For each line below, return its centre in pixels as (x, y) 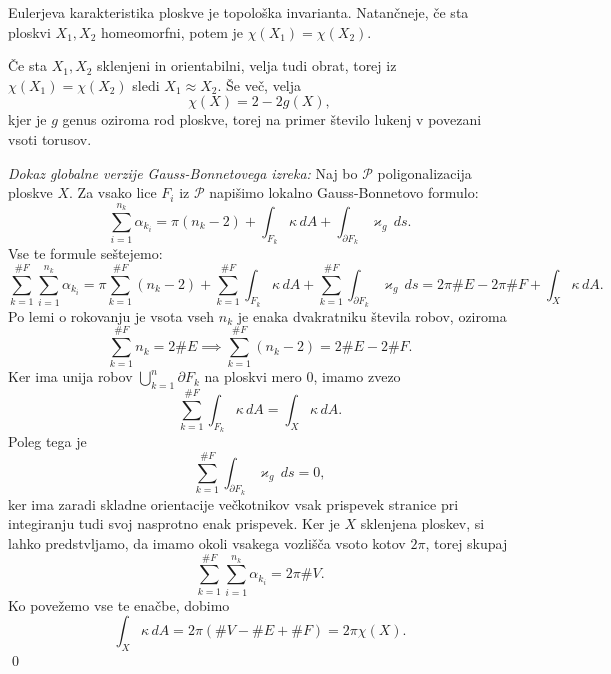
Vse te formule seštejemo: (85, 253)
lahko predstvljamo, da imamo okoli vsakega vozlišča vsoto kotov (207, 543)
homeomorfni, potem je (171, 31)
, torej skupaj (466, 543)
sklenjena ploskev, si (422, 523)
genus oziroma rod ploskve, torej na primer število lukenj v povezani (272, 119)
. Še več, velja (259, 84)
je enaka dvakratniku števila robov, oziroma (372, 315)
